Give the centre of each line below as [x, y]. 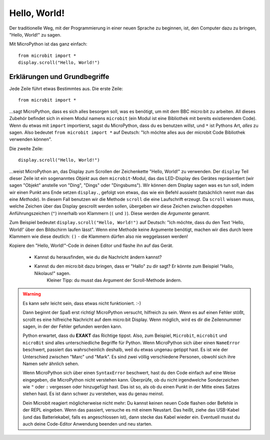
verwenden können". [30, 139]
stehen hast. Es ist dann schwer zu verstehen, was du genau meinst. [93, 394]
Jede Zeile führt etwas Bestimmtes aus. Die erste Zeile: [66, 89]
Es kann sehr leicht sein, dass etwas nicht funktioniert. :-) [82, 303]
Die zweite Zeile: [26, 148]
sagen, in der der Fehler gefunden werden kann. [72, 326]
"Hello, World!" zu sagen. [35, 34]
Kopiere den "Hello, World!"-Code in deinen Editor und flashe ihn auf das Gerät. [91, 245]
